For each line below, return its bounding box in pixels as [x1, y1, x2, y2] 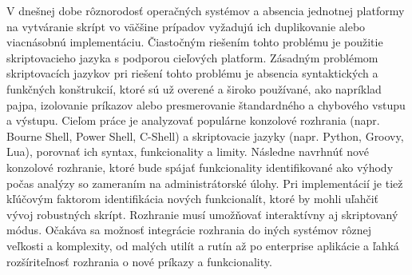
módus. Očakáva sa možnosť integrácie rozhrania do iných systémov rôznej [6, 221, 372, 238]
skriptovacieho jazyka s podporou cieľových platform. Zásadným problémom [6, 49, 378, 66]
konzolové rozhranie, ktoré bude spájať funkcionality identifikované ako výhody [6, 158, 394, 175]
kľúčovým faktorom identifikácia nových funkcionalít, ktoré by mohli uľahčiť [6, 190, 379, 207]
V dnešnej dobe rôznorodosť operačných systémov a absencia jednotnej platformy [6, 2, 405, 18]
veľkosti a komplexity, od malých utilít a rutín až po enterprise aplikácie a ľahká [6, 237, 399, 253]
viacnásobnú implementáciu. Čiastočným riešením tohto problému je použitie [6, 34, 383, 50]
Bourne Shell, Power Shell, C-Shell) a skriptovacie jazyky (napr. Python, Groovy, [6, 127, 404, 144]
